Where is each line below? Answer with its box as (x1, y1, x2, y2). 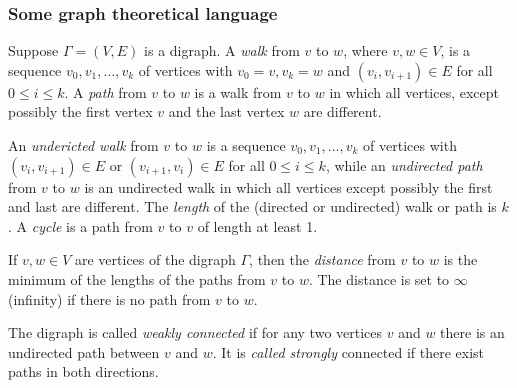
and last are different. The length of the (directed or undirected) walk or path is (8, 196, 497, 217)
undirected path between (8, 341, 160, 362)
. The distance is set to (308, 268, 450, 289)
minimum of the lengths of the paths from (8, 268, 266, 289)
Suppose (8, 40, 59, 61)
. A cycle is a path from (8, 215, 153, 236)
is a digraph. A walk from (144, 40, 300, 61)
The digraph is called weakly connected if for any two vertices (8, 322, 383, 343)
